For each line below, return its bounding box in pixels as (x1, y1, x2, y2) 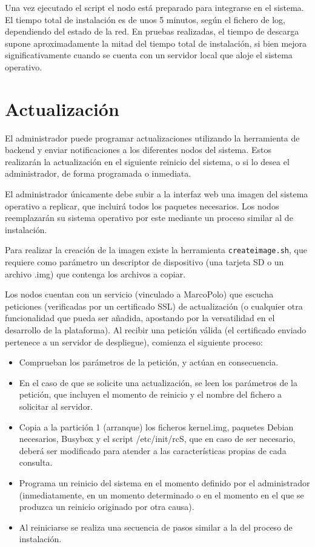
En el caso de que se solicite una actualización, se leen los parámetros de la (19, 376, 297, 389)
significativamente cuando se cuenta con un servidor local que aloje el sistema (5, 49, 293, 61)
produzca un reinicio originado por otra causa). (19, 500, 194, 513)
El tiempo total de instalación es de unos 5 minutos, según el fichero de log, (5, 13, 285, 25)
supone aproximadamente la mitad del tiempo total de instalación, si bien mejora (5, 36, 307, 49)
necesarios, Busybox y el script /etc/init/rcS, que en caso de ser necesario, (19, 432, 296, 445)
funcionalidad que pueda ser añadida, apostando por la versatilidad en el (5, 311, 275, 324)
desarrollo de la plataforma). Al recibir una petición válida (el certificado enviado (5, 324, 307, 336)
